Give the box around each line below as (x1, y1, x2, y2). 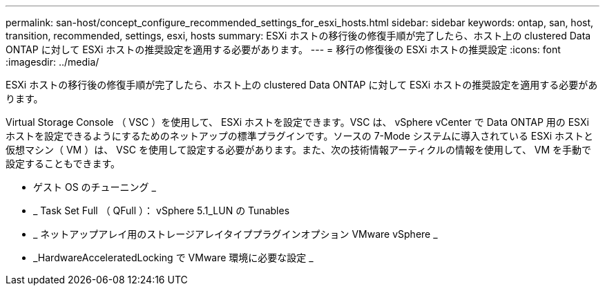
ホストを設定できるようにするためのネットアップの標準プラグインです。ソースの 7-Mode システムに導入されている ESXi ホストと (6, 130, 594, 142)
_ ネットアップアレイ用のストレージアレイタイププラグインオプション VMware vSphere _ (33, 228, 438, 240)
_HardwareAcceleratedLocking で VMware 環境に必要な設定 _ (33, 252, 314, 263)
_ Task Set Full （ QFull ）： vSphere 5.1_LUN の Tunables (33, 205, 290, 216)
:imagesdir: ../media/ (6, 56, 99, 68)
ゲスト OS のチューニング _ (33, 181, 156, 193)
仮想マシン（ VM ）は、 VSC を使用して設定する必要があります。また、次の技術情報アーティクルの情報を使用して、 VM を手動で (6, 144, 592, 156)
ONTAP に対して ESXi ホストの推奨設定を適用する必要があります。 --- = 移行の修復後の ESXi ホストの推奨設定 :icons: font (6, 44, 561, 55)
